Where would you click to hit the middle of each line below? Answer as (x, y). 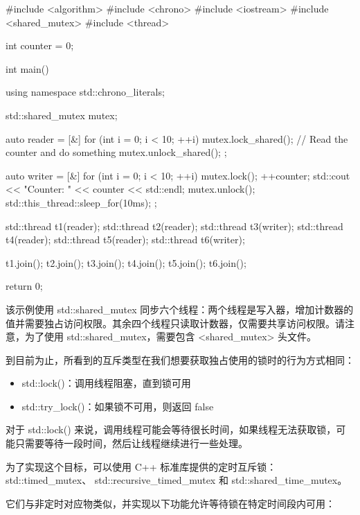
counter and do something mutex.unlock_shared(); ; (116, 152)
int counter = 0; (40, 45)
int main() (27, 68)
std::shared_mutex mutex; (62, 115)
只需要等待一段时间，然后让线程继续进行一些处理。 (131, 443)
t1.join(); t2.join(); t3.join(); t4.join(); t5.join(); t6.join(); (126, 262)
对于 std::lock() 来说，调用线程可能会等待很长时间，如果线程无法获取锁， (171, 429)
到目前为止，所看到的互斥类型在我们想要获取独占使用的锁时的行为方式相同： (180, 359)
